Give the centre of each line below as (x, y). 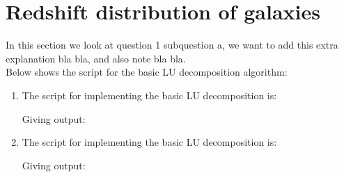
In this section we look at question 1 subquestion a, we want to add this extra (172, 45)
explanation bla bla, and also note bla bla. (96, 58)
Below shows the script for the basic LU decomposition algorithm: (147, 72)
